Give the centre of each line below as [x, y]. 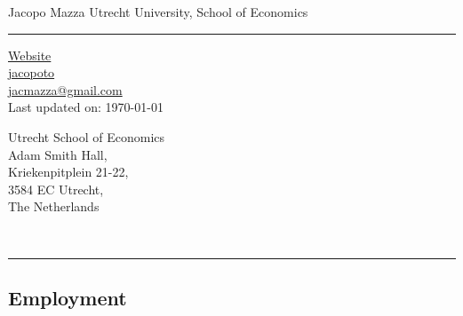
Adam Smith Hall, [58, 154]
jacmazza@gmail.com [65, 89]
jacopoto [32, 72]
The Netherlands [54, 206]
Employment [68, 297]
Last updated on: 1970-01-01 [86, 107]
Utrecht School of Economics [87, 136]
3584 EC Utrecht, [56, 189]
